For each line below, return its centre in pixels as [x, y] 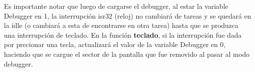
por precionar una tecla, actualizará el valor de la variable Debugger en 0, [115, 44]
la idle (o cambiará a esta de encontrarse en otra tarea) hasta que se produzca [121, 25]
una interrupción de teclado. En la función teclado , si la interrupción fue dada [123, 35]
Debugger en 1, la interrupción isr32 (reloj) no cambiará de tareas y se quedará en [127, 15]
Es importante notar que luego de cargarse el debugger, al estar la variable [116, 6]
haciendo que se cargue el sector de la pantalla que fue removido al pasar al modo [127, 54]
